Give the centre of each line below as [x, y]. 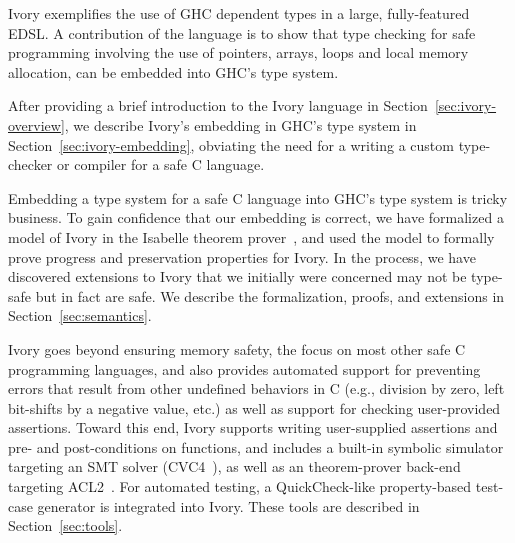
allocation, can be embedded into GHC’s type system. [173, 71]
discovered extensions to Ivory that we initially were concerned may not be [237, 276]
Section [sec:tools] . [65, 525]
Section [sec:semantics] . [80, 315]
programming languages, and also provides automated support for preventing [244, 368]
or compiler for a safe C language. [161, 164]
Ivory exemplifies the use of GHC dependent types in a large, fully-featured [239, 13]
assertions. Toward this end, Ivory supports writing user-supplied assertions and [253, 427]
